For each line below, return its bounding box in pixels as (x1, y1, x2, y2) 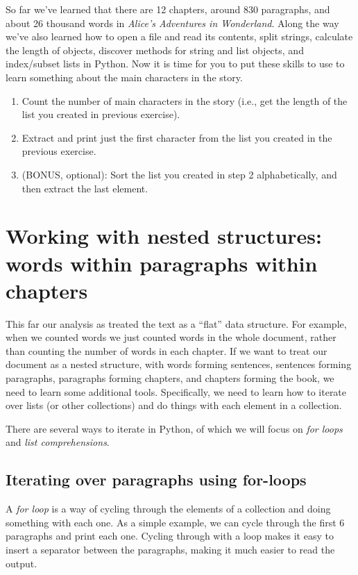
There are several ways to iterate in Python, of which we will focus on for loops (6, 421, 343, 435)
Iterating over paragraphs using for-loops (6, 469, 307, 490)
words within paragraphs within (6, 249, 318, 277)
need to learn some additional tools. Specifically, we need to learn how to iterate (6, 384, 347, 399)
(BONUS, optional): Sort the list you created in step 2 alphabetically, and (22, 167, 337, 181)
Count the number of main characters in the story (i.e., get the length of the (22, 93, 348, 108)
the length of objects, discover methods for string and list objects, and (6, 42, 304, 57)
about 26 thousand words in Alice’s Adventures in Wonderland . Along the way (6, 15, 339, 30)
